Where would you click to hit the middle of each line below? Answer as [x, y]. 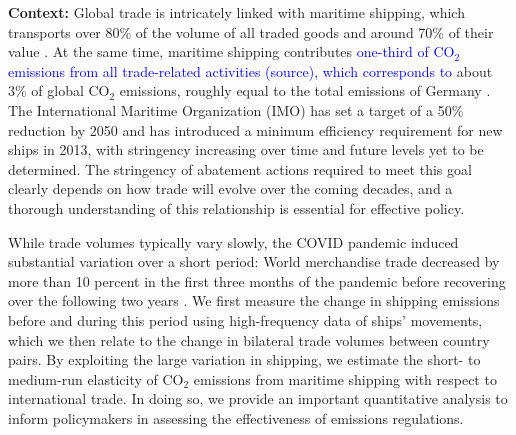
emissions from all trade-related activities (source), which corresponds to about [250, 70]
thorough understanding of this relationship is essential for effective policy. [236, 207]
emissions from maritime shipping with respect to [345, 378]
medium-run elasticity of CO [96, 378]
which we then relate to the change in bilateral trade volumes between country [249, 339]
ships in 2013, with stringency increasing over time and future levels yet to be [246, 149]
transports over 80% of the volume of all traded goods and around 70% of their [251, 31]
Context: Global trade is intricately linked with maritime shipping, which [236, 12]
